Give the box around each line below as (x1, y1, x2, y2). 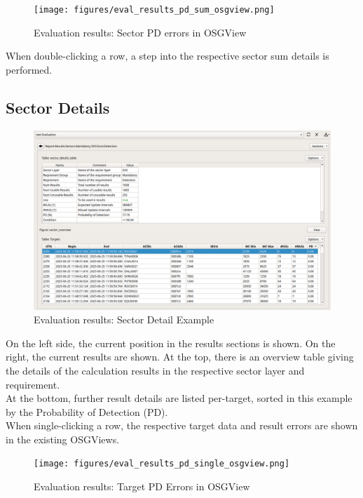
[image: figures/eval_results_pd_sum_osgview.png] (34, 5, 275, 15)
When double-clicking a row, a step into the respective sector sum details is (6, 48, 329, 63)
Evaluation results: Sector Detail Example (34, 312, 214, 327)
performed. (6, 62, 53, 76)
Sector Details (6, 96, 110, 118)
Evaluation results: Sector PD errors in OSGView (34, 25, 247, 39)
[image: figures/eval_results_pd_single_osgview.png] (34, 459, 290, 469)
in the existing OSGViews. (6, 431, 120, 446)
